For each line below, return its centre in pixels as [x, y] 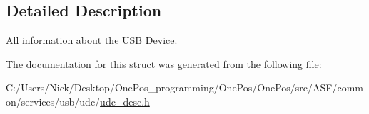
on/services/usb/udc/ [53, 101]
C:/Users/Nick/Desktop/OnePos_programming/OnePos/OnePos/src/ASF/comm [184, 87]
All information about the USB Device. [92, 40]
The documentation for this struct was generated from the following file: [164, 63]
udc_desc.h [125, 101]
